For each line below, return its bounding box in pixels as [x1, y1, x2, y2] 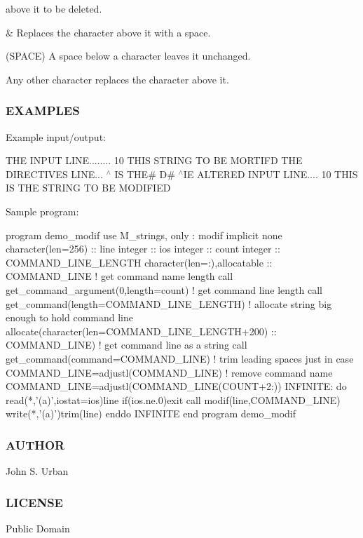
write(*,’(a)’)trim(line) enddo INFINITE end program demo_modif [6, 406, 296, 421]
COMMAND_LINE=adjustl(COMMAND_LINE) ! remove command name [6, 365, 333, 379]
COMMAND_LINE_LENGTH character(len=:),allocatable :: [6, 255, 273, 269]
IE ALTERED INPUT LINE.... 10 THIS [183, 166, 358, 181]
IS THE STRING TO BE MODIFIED [6, 180, 171, 195]
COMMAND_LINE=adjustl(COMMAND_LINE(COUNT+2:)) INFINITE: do [6, 379, 347, 394]
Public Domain [6, 520, 70, 535]
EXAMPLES [6, 102, 80, 119]
